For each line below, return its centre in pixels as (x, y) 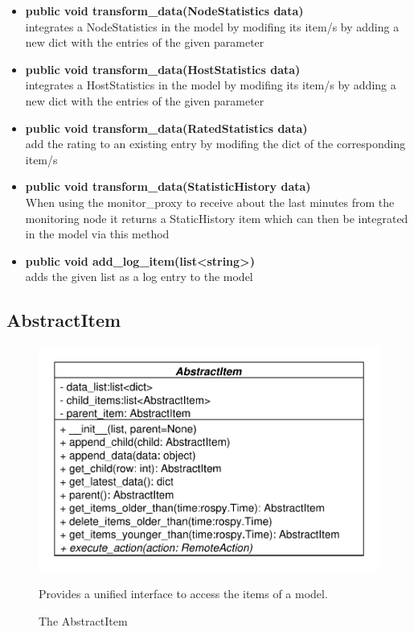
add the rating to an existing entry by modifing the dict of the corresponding (215, 144)
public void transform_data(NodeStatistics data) (164, 10)
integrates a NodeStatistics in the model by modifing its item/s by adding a (212, 26)
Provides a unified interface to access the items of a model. (183, 594)
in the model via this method (97, 234)
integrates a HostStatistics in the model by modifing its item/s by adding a (211, 85)
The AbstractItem (83, 621)
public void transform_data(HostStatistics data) (163, 69)
